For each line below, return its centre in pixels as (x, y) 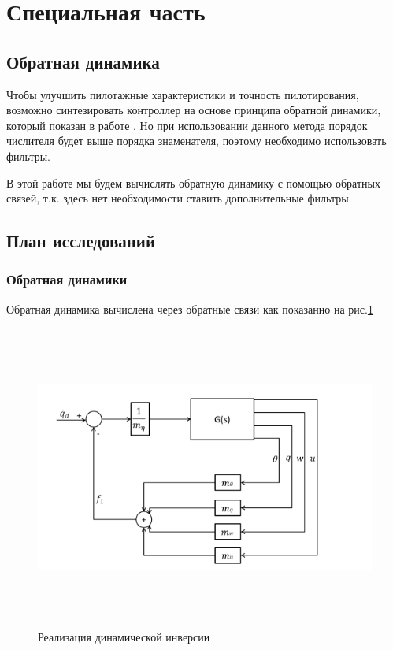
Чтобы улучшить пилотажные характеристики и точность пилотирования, (183, 94)
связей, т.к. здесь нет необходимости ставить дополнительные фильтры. (179, 198)
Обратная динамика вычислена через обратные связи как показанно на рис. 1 (190, 308)
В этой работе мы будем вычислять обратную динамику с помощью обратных (193, 182)
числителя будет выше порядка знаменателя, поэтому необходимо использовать (196, 141)
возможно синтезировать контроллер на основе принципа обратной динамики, (194, 110)
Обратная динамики (67, 279)
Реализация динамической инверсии (124, 636)
